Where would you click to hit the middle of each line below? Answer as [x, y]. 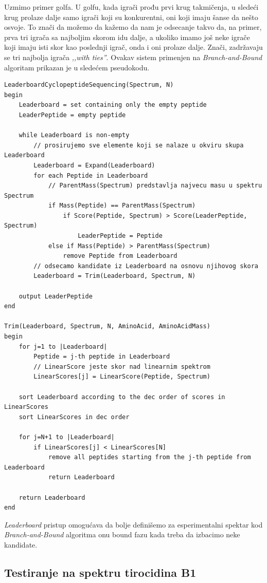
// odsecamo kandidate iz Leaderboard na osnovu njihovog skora [146, 266]
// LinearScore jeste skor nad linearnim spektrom [122, 366]
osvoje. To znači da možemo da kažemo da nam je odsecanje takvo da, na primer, [133, 27]
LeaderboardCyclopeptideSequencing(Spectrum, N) [89, 85]
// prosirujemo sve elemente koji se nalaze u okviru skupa [139, 145]
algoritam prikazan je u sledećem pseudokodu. [77, 67]
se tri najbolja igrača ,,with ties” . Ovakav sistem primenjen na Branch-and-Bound [133, 57]
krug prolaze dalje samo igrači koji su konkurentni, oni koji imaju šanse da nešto [131, 17]
